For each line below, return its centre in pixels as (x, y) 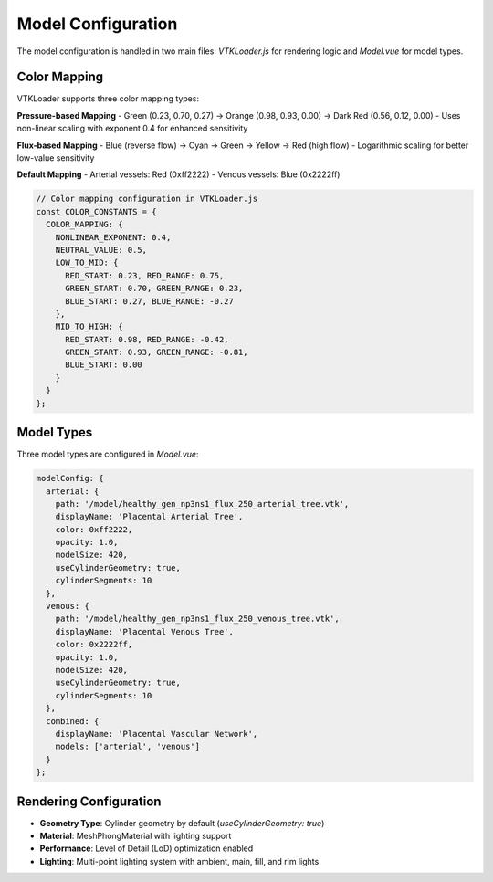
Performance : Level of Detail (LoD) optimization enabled (147, 848)
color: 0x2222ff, (94, 645)
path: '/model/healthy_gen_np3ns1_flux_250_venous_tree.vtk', (197, 619)
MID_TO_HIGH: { (89, 327)
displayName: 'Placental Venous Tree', (145, 631)
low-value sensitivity (56, 158)
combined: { (73, 721)
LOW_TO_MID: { (87, 263)
